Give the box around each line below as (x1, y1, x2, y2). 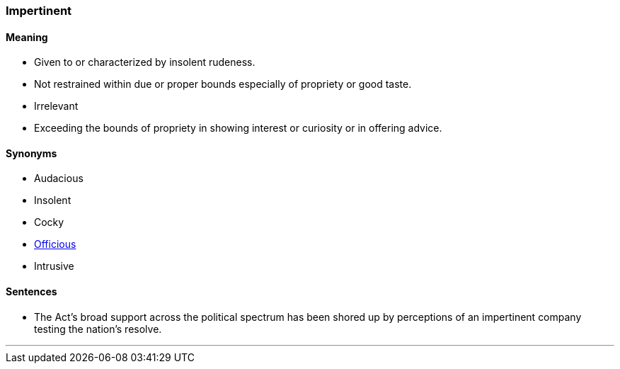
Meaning (6, 30, 48, 43)
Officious (34, 238, 76, 251)
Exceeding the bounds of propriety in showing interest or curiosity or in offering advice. (34, 122, 442, 135)
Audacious (34, 172, 84, 185)
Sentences (6, 285, 57, 298)
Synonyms (6, 147, 57, 159)
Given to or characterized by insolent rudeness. (34, 56, 256, 69)
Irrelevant (34, 100, 79, 113)
